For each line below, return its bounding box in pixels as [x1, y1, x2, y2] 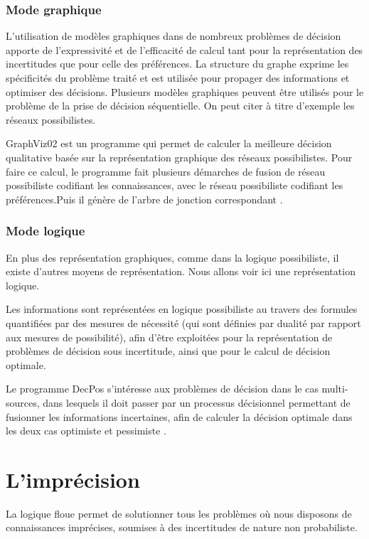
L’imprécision [6, 464, 140, 493]
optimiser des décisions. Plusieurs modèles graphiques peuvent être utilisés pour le [6, 84, 364, 99]
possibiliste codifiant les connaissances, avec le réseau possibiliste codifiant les [6, 178, 343, 193]
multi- [321, 381, 348, 396]
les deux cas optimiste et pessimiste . [6, 423, 166, 438]
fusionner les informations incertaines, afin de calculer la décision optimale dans [6, 409, 353, 424]
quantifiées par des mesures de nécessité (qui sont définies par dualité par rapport [6, 315, 361, 330]
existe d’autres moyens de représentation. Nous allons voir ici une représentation [6, 264, 355, 279]
